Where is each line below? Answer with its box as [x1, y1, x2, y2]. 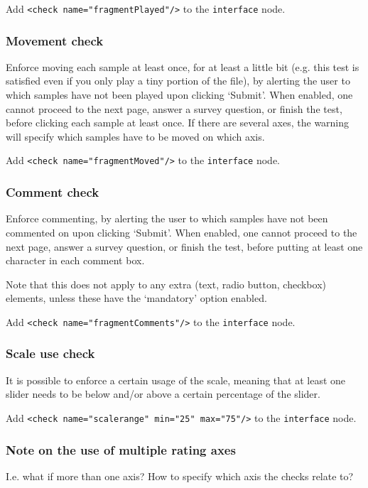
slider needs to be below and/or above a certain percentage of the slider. [6, 386, 320, 401]
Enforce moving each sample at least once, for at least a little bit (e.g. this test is [6, 59, 359, 74]
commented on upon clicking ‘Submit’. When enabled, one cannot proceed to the [6, 224, 357, 239]
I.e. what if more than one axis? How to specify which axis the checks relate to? [6, 468, 354, 483]
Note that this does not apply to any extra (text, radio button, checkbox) [6, 276, 326, 291]
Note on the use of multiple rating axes [6, 440, 236, 458]
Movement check [6, 31, 104, 49]
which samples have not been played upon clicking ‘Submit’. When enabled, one [6, 87, 353, 102]
